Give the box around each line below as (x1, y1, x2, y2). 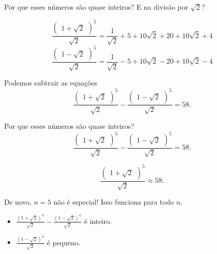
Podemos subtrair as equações (4, 77, 98, 88)
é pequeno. (47, 237, 80, 247)
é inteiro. (84, 215, 112, 226)
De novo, (4, 196, 32, 207)
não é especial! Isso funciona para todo (53, 196, 174, 207)
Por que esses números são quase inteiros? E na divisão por (4, 2, 189, 12)
